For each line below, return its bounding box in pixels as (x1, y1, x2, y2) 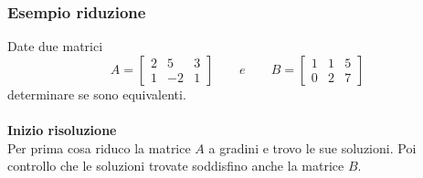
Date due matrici (7, 37, 103, 56)
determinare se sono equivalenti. (7, 84, 186, 103)
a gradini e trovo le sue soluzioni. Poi (208, 138, 417, 157)
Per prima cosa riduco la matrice (7, 138, 191, 157)
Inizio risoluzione (7, 120, 117, 139)
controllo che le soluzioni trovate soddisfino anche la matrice (7, 156, 344, 175)
